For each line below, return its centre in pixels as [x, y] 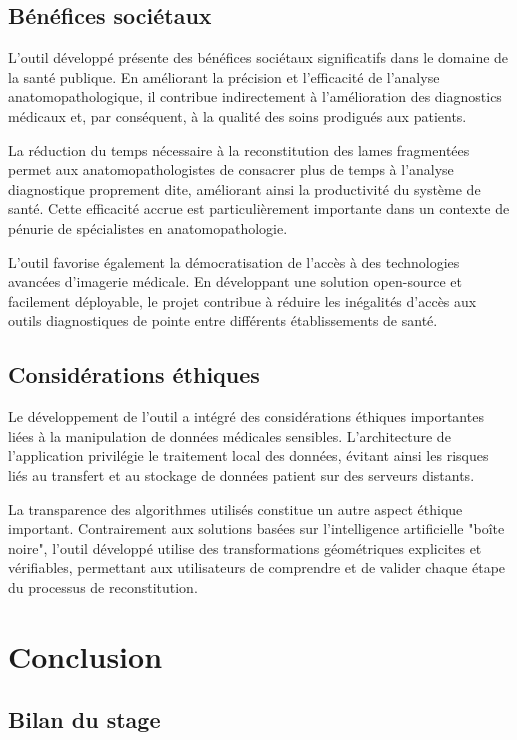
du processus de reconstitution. [103, 586]
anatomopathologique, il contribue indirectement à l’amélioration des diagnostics [255, 96]
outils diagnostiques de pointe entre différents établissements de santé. [223, 320]
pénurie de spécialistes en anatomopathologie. [148, 227]
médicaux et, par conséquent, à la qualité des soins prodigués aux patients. [237, 115]
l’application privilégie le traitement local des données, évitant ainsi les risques [248, 455]
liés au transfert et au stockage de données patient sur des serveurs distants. [241, 474]
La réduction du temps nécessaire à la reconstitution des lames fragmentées [239, 149]
